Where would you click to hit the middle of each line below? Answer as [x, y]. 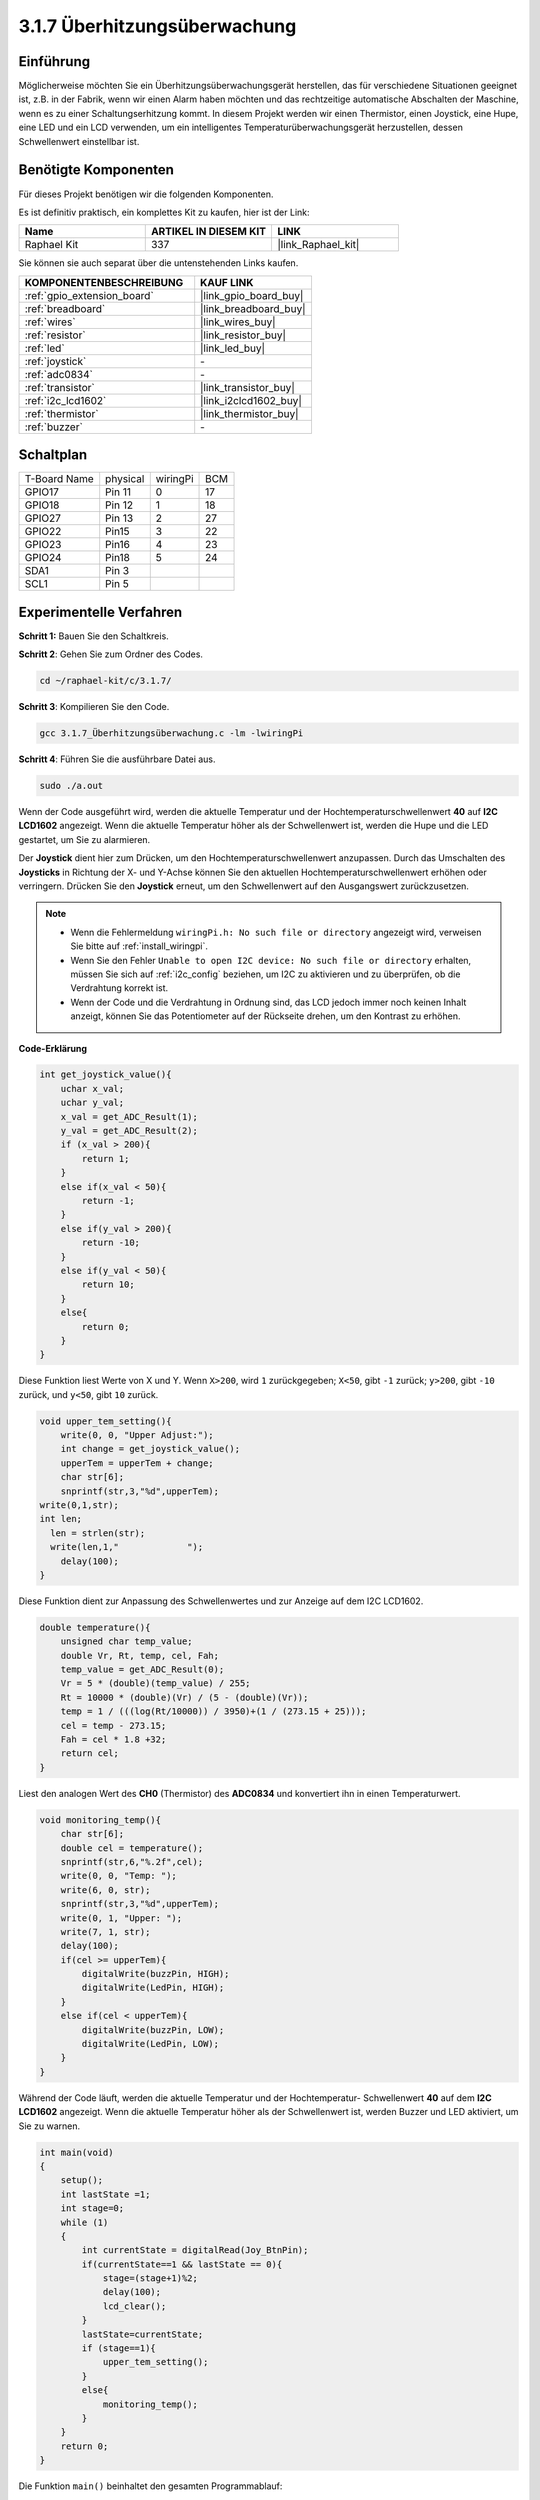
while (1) [84, 2222]
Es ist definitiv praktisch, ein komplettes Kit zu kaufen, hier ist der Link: [164, 212]
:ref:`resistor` [55, 335]
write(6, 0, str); [105, 1889]
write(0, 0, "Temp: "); [118, 1876]
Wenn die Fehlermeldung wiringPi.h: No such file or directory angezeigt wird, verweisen [276, 932]
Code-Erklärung [53, 1048]
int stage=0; [92, 2208]
